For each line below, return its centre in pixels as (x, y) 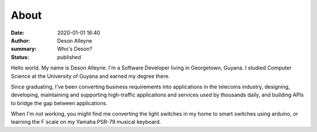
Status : (20, 57)
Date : (18, 33)
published (69, 57)
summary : (24, 49)
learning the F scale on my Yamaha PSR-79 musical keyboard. (86, 122)
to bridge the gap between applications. (59, 103)
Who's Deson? (75, 49)
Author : (21, 40)
